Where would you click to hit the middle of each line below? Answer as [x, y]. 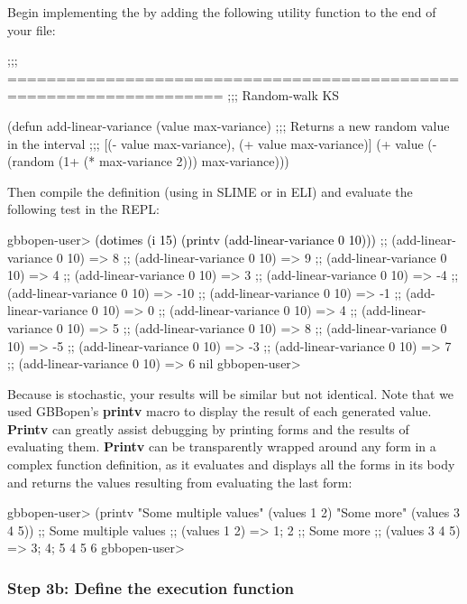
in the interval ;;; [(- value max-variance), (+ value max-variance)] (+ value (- [222, 143]
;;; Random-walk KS [284, 95]
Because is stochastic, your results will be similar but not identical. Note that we [231, 393]
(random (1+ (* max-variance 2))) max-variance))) [148, 161]
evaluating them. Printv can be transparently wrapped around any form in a [222, 446]
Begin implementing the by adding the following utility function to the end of [222, 12]
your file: [32, 29]
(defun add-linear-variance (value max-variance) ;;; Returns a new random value [229, 125]
